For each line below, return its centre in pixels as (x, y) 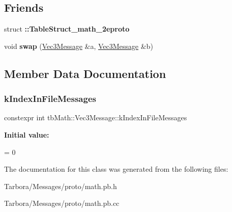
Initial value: (27, 134)
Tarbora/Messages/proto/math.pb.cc (62, 203)
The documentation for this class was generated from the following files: (116, 169)
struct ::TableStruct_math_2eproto (67, 29)
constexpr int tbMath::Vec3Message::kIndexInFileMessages (96, 117)
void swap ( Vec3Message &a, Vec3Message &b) (79, 46)
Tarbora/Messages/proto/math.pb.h (61, 186)
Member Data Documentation (85, 73)
